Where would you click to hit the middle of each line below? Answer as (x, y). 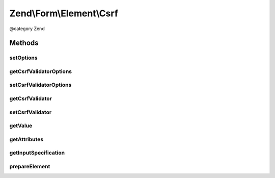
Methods (24, 43)
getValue (21, 126)
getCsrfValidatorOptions (41, 71)
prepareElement (30, 166)
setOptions (23, 58)
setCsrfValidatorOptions (40, 85)
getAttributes (26, 139)
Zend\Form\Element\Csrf (64, 13)
